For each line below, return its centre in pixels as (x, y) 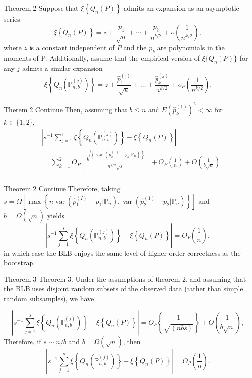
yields (56, 215)
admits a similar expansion (62, 68)
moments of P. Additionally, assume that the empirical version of (102, 57)
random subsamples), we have (49, 298)
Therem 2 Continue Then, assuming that (66, 109)
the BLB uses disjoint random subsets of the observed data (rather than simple (124, 289)
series (12, 19)
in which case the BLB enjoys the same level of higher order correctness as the (122, 253)
